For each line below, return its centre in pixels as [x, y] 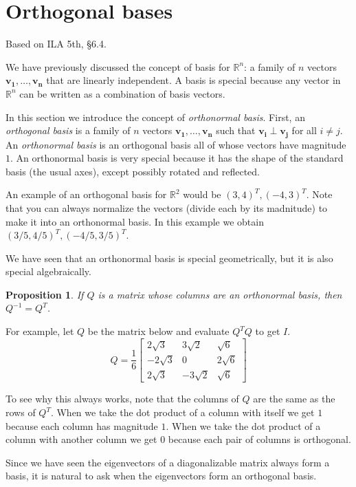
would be [202, 194]
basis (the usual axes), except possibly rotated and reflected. [133, 171]
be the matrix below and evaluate [158, 331]
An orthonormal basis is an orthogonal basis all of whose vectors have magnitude [176, 144]
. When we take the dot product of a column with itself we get [182, 412]
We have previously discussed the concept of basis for [118, 66]
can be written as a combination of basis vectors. [122, 93]
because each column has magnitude [82, 425]
